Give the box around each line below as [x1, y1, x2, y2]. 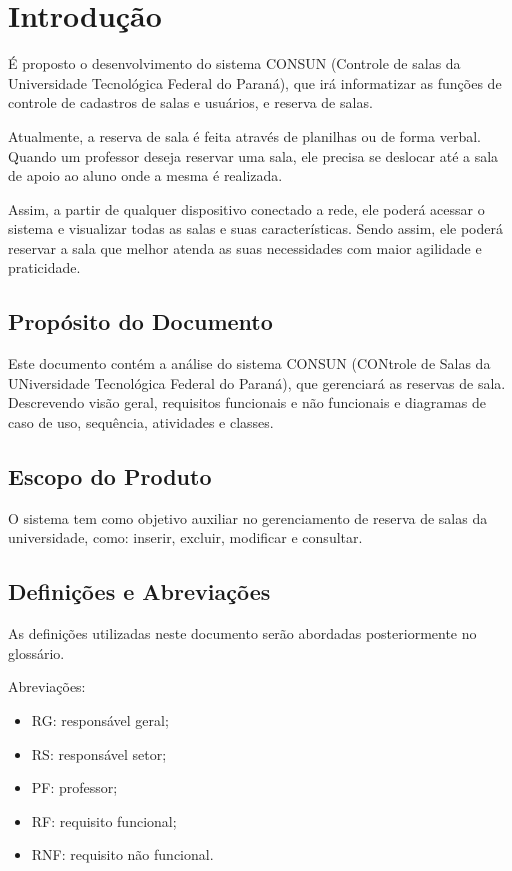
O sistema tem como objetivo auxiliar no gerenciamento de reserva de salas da [8, 507, 488, 528]
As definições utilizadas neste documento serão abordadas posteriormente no [8, 623, 477, 644]
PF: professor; [31, 777, 118, 798]
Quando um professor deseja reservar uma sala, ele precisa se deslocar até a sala [8, 145, 499, 166]
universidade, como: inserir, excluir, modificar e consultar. [8, 527, 363, 548]
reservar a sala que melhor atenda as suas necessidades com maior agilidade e [8, 237, 482, 258]
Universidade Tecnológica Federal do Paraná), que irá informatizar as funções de [8, 72, 502, 93]
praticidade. [8, 257, 81, 278]
